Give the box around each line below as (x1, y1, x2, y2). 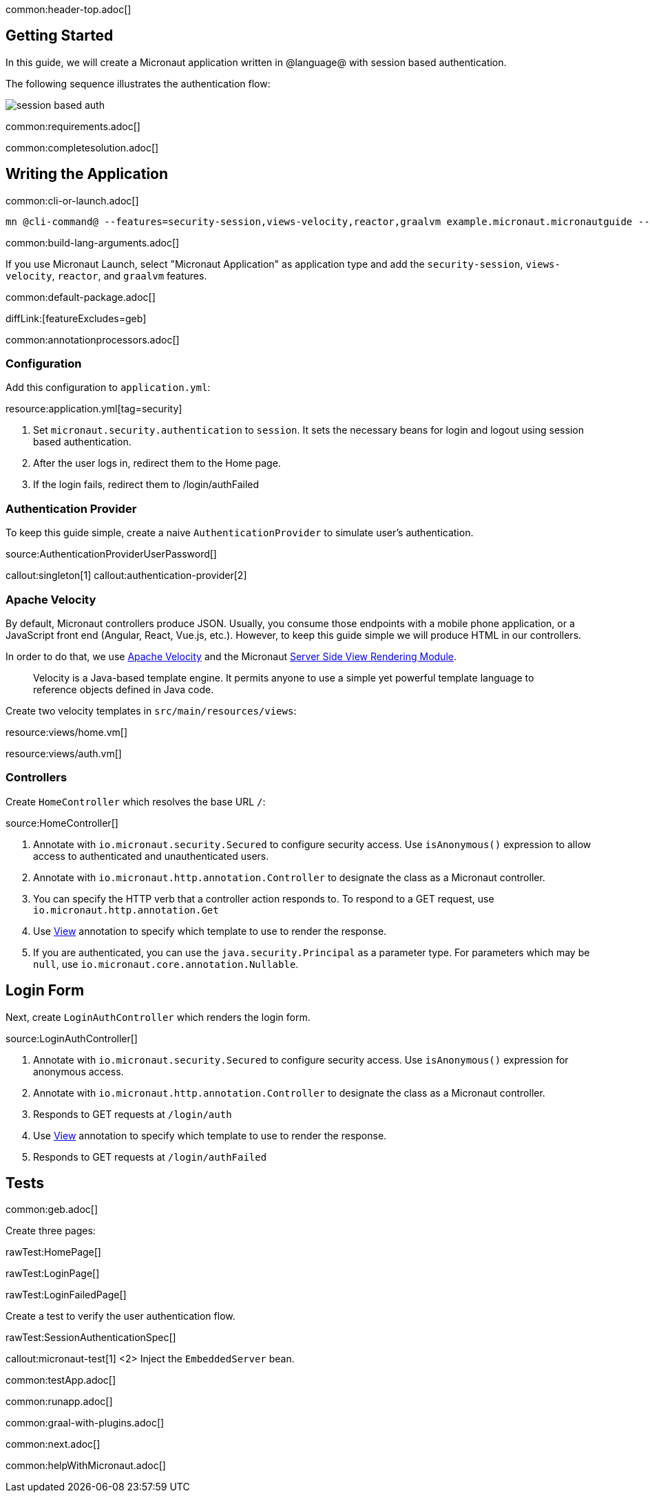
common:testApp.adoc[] (6, 1374, 116, 1386)
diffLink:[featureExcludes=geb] (6, 312, 147, 324)
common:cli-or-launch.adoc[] (6, 194, 139, 207)
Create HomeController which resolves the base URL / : (6, 795, 266, 808)
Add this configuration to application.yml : (6, 381, 211, 394)
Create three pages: (6, 1225, 96, 1237)
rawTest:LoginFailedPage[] (6, 1289, 127, 1301)
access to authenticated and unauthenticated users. (33, 850, 269, 862)
